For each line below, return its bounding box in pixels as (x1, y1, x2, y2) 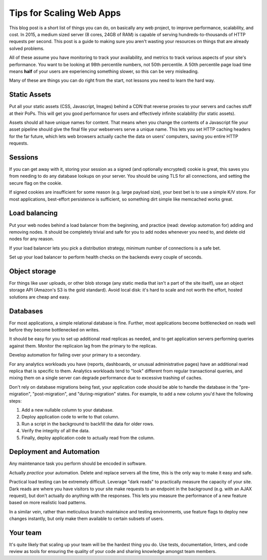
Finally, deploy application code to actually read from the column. (21, 435, 155, 441)
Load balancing (9, 209, 58, 217)
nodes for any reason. (9, 236, 54, 242)
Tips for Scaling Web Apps (9, 7, 121, 18)
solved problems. (9, 45, 44, 51)
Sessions (9, 153, 39, 161)
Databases (9, 307, 44, 315)
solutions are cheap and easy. (9, 294, 70, 300)
